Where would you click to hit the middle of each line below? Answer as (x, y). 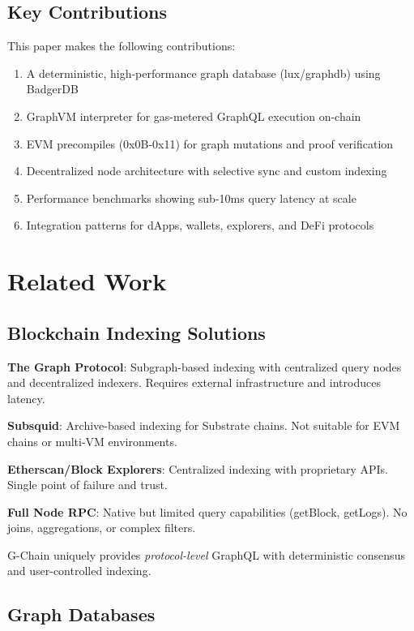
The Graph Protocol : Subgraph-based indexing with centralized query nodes (205, 366)
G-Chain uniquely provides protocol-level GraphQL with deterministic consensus (206, 554)
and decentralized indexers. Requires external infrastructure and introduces (194, 382)
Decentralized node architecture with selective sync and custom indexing (207, 171)
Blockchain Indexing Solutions (137, 332)
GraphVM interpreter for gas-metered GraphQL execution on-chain (194, 116)
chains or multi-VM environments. (92, 441)
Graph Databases (81, 614)
